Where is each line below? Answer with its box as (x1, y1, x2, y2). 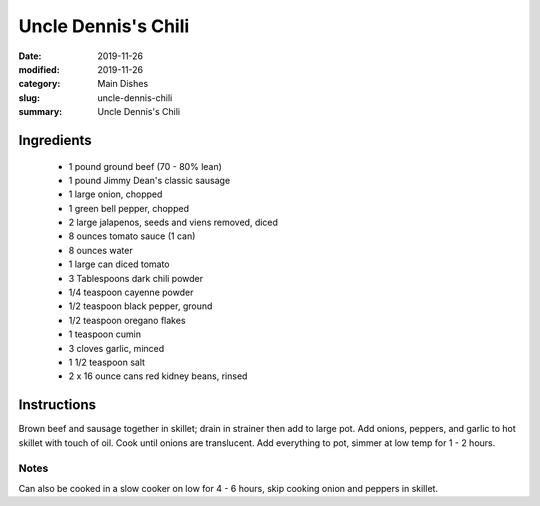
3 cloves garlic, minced (68, 342, 165, 354)
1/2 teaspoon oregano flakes (68, 314, 186, 326)
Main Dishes (97, 78, 149, 90)
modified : (18, 63, 60, 75)
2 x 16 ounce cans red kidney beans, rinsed (68, 370, 248, 382)
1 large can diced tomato (68, 258, 170, 270)
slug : (18, 91, 40, 104)
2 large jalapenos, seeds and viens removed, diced (68, 216, 279, 229)
